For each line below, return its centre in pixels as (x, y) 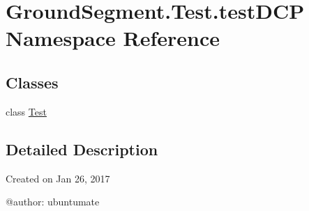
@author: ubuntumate (53, 202)
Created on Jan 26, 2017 (58, 178)
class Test (26, 111)
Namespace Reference (113, 38)
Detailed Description (82, 149)
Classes (32, 82)
